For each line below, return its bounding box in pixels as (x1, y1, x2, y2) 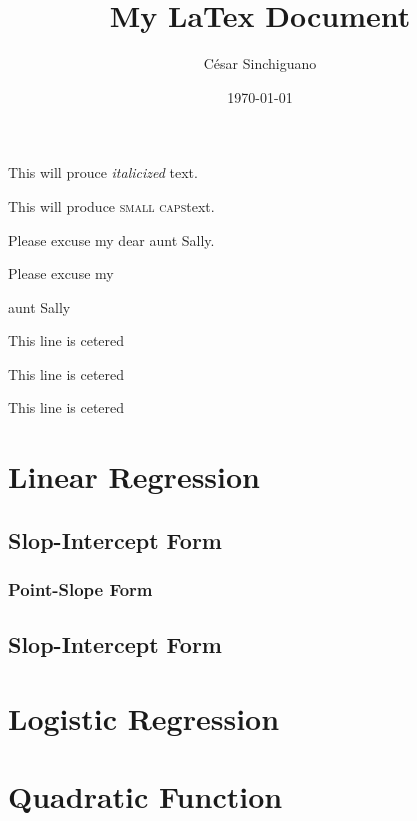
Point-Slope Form (8, 577, 153, 602)
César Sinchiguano (203, 53, 317, 74)
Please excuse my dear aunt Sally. (8, 229, 215, 250)
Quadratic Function (8, 776, 283, 817)
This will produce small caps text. (8, 195, 215, 216)
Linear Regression (8, 456, 261, 497)
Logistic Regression (8, 698, 280, 739)
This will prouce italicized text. (8, 162, 198, 183)
